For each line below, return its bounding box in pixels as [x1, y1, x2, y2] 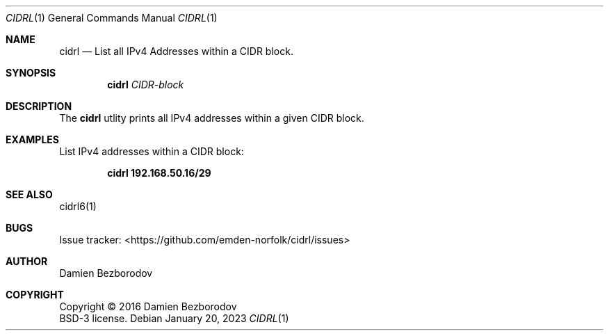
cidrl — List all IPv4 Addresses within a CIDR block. [59, 45, 293, 57]
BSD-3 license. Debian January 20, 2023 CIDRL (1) [59, 312, 289, 324]
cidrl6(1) [59, 200, 97, 212]
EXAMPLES [6, 134, 59, 145]
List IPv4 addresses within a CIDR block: [59, 145, 244, 157]
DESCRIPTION [6, 100, 72, 112]
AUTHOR [6, 255, 48, 267]
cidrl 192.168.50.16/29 [107, 167, 211, 179]
